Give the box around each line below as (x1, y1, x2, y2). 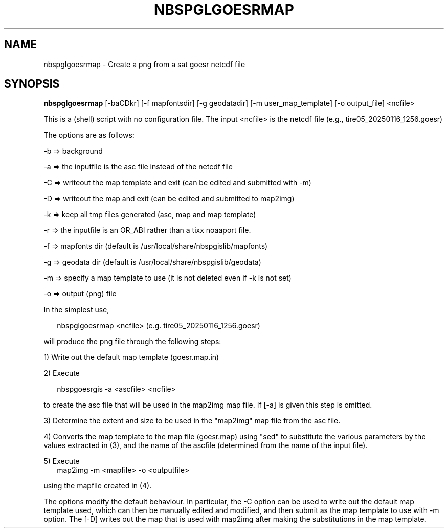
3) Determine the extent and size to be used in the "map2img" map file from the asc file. (43, 416, 341, 425)
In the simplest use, (43, 305, 109, 314)
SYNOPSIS (4, 77, 60, 91)
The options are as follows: (43, 131, 135, 140)
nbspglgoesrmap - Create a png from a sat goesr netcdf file (43, 59, 245, 69)
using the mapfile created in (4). (43, 481, 152, 491)
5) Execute (43, 457, 80, 466)
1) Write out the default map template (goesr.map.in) (43, 353, 219, 362)
